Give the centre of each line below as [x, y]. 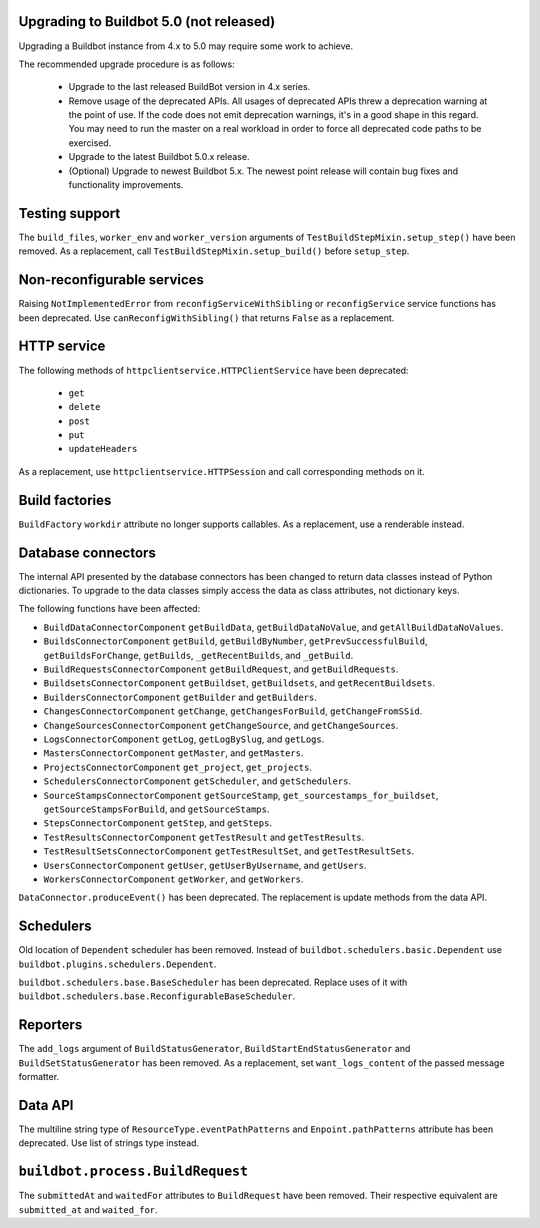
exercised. [90, 142]
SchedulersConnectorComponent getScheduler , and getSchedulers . [197, 781]
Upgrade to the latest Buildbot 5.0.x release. [159, 157]
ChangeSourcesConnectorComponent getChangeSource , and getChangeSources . [221, 725]
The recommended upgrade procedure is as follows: [126, 64]
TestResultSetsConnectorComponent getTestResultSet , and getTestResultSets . [229, 851]
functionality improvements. [126, 185]
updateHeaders [103, 449]
